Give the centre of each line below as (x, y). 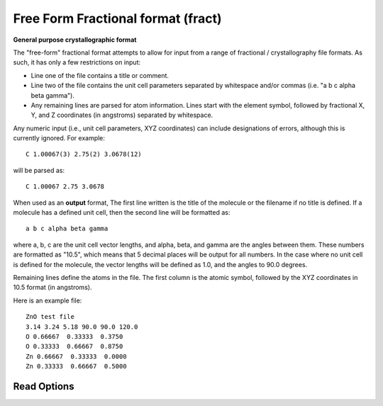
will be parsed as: (39, 170)
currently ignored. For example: (59, 138)
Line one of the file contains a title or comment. (100, 75)
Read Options (44, 386)
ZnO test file (50, 317)
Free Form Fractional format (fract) (118, 18)
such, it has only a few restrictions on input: (77, 62)
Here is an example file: (48, 300)
